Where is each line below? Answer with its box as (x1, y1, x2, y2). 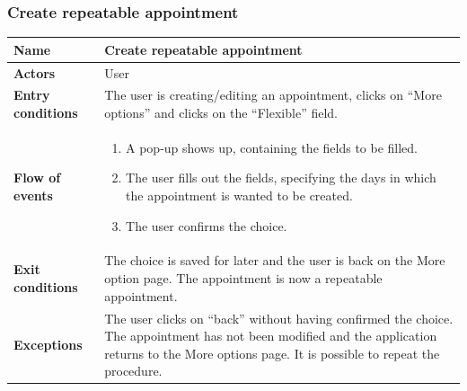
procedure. (104, 361, 163, 380)
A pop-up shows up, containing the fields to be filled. (126, 138, 419, 156)
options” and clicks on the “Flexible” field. (104, 103, 338, 121)
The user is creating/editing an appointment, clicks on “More (104, 85, 442, 104)
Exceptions (13, 334, 83, 353)
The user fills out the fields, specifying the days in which (126, 168, 436, 187)
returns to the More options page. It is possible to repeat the (104, 343, 440, 362)
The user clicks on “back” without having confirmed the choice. (104, 308, 454, 327)
